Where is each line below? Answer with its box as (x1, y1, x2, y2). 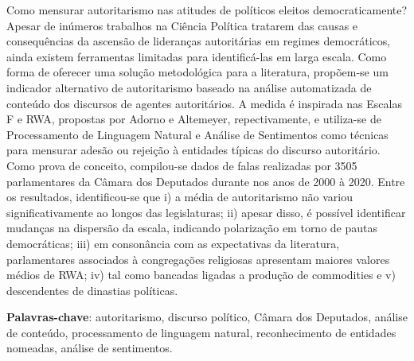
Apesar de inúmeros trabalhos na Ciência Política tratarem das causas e (6, 17, 358, 33)
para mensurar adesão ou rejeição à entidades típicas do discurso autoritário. (6, 142, 381, 158)
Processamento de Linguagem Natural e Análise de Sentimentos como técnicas (6, 126, 389, 142)
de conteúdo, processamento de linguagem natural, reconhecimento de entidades (6, 324, 396, 340)
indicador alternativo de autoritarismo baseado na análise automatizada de (6, 79, 372, 95)
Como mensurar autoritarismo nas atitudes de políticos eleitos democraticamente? (6, 2, 408, 17)
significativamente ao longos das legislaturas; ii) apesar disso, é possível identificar (6, 204, 406, 220)
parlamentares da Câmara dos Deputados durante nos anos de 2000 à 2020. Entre (6, 173, 405, 189)
